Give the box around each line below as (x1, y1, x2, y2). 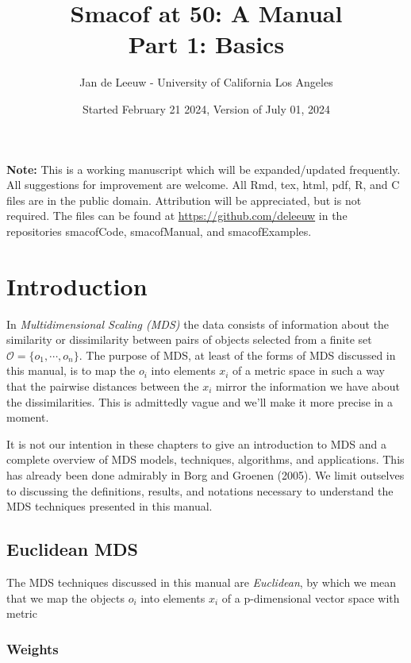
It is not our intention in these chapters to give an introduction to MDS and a (6, 435, 386, 452)
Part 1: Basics (128, 28, 285, 60)
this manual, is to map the (6, 362, 136, 379)
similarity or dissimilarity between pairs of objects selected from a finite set (6, 331, 372, 348)
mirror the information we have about (216, 377, 400, 394)
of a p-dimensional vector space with (221, 589, 400, 606)
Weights (6, 638, 59, 658)
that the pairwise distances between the (6, 377, 199, 394)
